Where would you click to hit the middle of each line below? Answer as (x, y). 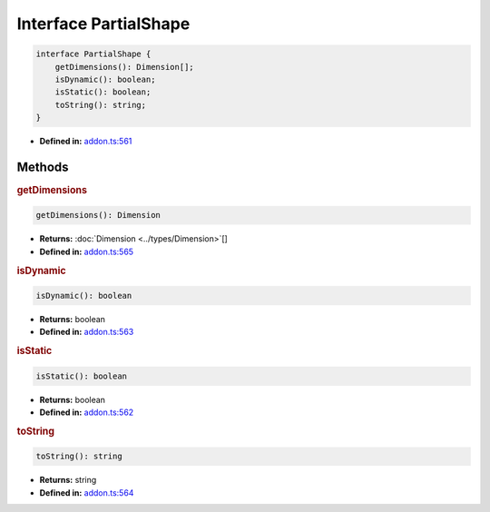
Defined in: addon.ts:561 (86, 142)
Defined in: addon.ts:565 (87, 251)
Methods (43, 167)
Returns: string (68, 480)
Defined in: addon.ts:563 (87, 332)
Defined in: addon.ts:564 (87, 492)
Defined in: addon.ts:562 (87, 412)
